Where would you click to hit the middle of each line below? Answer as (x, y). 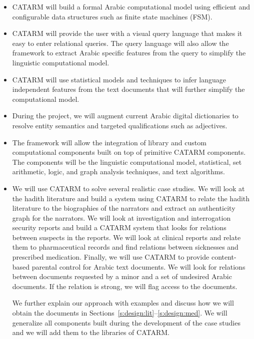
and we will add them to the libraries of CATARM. (91, 332)
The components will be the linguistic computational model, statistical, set (127, 162)
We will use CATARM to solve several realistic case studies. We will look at (128, 188)
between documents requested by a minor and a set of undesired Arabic (122, 276)
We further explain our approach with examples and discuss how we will (123, 303)
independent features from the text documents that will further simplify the (128, 89)
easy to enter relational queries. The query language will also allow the (120, 43)
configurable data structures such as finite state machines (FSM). (112, 16)
